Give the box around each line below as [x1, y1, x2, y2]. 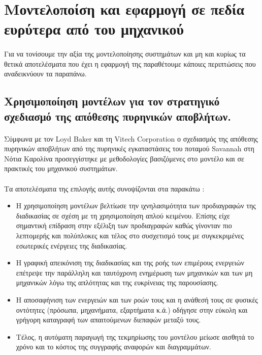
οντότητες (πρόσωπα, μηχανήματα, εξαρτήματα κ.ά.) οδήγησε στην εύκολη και [16, 304, 248, 315]
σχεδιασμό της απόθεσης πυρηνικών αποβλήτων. [4, 108, 231, 124]
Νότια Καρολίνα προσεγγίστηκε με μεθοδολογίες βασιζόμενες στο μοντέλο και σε [4, 153, 244, 163]
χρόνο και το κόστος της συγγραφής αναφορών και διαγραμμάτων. [16, 341, 211, 352]
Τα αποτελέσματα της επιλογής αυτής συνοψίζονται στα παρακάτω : [4, 183, 205, 194]
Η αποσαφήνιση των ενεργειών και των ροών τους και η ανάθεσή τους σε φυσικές [16, 294, 258, 305]
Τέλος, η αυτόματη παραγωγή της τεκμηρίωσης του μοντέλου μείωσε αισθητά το [16, 331, 254, 342]
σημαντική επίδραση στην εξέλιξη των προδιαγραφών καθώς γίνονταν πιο [16, 220, 232, 231]
